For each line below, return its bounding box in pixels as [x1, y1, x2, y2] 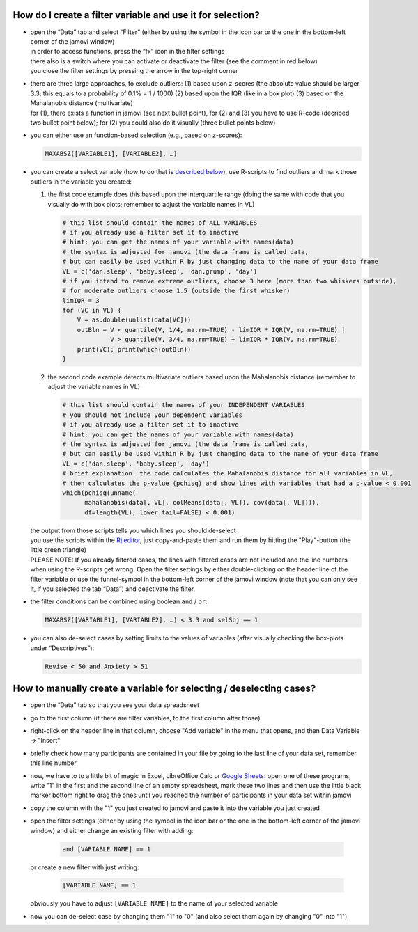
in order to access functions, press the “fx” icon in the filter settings [30, 47, 225, 56]
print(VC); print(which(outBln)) [77, 345, 192, 353]
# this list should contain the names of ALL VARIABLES [62, 219, 258, 226]
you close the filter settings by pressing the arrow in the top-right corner [30, 67, 238, 75]
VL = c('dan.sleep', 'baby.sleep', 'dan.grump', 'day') [62, 267, 258, 275]
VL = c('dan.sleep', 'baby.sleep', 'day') [62, 459, 210, 468]
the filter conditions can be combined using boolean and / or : [30, 597, 208, 606]
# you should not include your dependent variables [62, 411, 243, 419]
